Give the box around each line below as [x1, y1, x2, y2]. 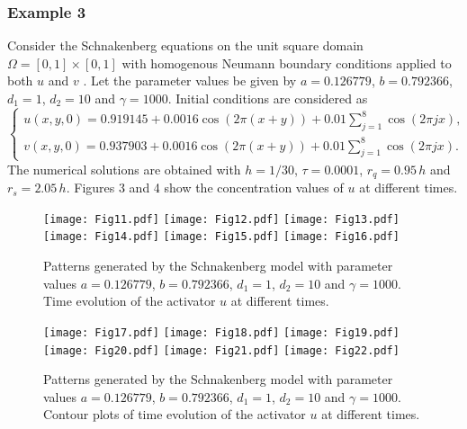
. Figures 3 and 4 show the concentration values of [66, 178, 344, 197]
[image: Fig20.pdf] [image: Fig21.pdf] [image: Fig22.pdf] [43, 344, 400, 357]
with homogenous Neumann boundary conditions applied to [121, 53, 452, 72]
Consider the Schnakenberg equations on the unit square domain [7, 36, 364, 55]
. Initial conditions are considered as [167, 89, 368, 107]
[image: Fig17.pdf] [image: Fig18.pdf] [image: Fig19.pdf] [43, 326, 400, 339]
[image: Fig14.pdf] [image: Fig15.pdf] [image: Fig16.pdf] [43, 230, 400, 244]
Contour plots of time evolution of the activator [43, 405, 306, 424]
